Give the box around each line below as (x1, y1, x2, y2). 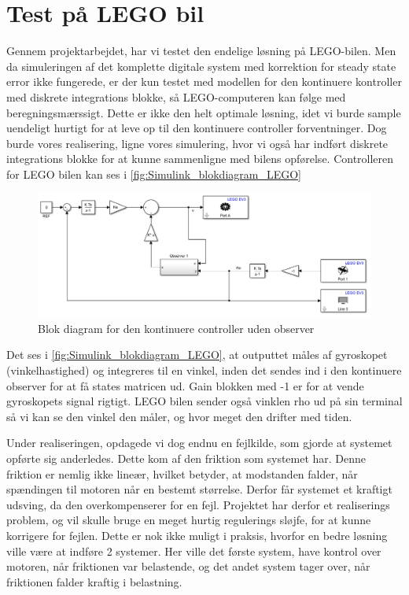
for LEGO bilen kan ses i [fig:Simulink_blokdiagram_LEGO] (6, 165, 302, 182)
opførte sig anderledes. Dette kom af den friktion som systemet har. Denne (6, 449, 367, 466)
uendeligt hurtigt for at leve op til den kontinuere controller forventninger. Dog (6, 120, 387, 136)
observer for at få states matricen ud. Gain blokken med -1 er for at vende (6, 377, 364, 394)
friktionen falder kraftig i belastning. (6, 573, 182, 589)
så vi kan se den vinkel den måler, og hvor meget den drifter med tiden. (6, 408, 352, 424)
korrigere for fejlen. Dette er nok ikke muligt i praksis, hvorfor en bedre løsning (6, 527, 388, 543)
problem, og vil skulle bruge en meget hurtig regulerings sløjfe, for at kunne (6, 512, 371, 528)
